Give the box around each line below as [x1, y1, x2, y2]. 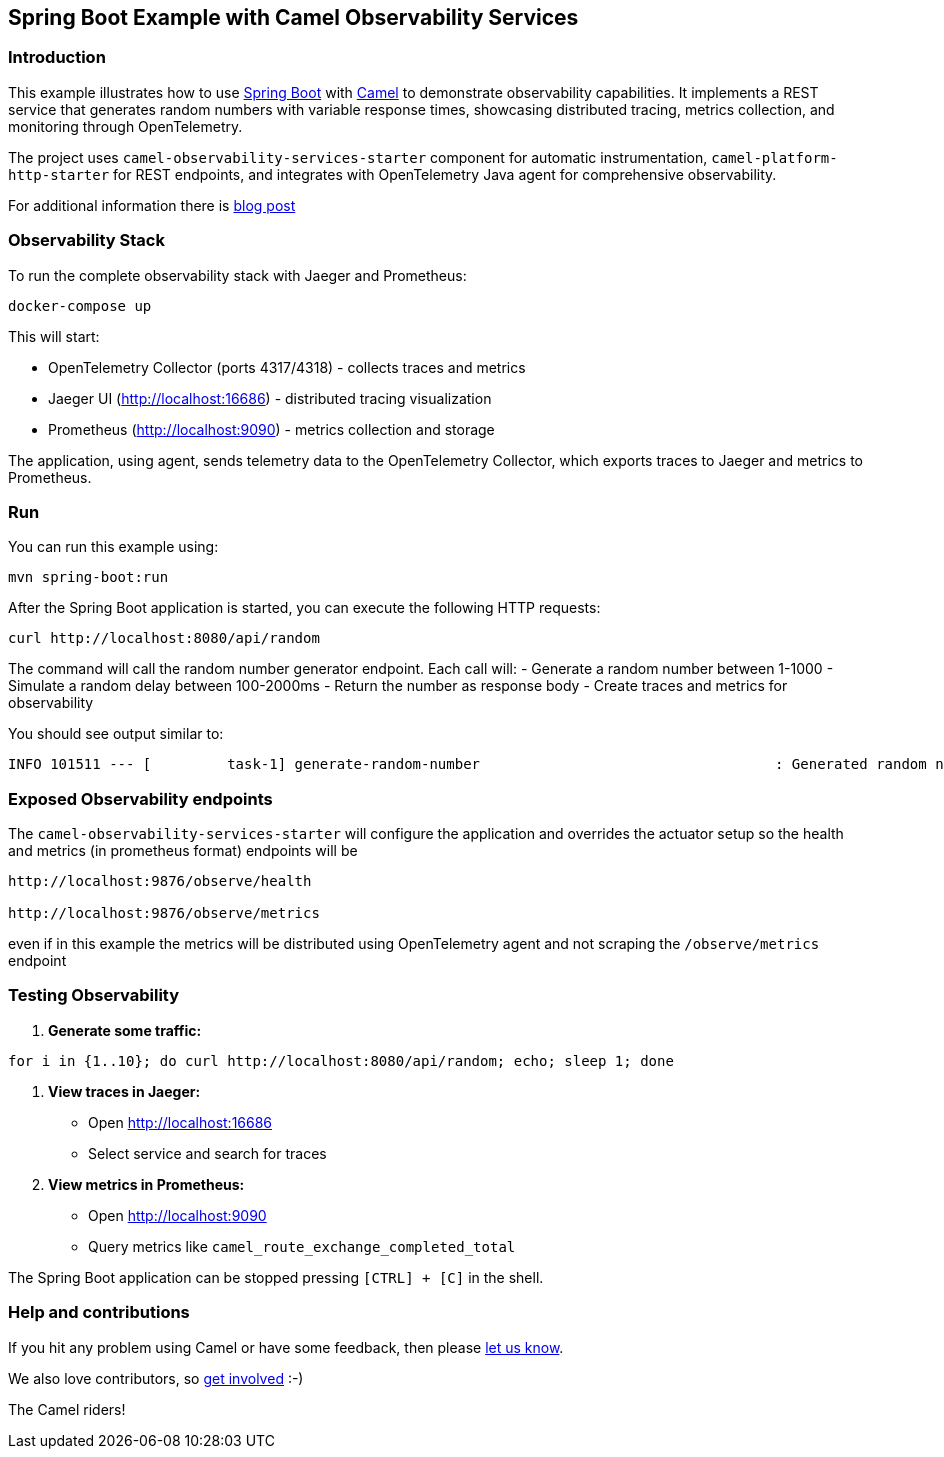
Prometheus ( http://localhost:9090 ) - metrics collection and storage [48, 420, 495, 438]
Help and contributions [8, 1302, 190, 1323]
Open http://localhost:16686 [88, 1113, 273, 1131]
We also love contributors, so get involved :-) [8, 1369, 304, 1387]
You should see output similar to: [8, 725, 224, 743]
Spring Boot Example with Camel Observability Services [8, 5, 579, 30]
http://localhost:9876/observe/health [8, 873, 312, 890]
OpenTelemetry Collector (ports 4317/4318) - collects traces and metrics [48, 358, 526, 376]
